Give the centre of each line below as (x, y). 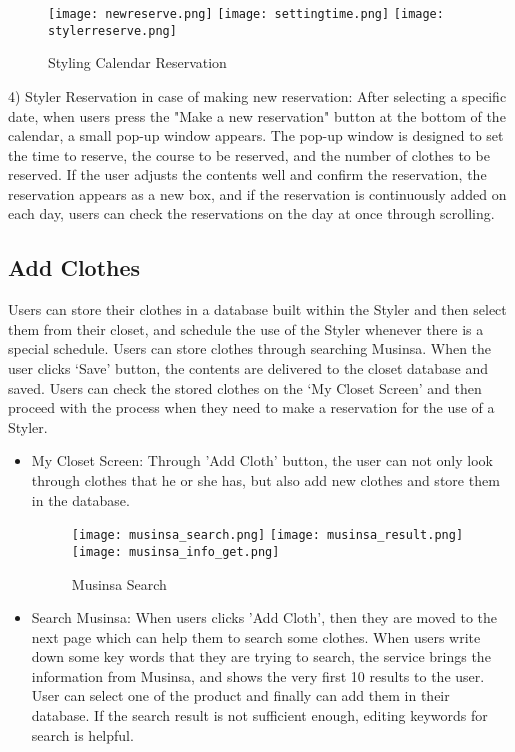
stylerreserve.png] (112, 30)
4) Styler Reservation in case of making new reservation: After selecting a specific (257, 95)
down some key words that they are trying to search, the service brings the (261, 656)
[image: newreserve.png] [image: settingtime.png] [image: (246, 14)
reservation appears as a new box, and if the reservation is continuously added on (257, 193)
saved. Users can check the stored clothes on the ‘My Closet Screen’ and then (245, 387)
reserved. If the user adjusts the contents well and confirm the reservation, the (247, 174)
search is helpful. (82, 734)
